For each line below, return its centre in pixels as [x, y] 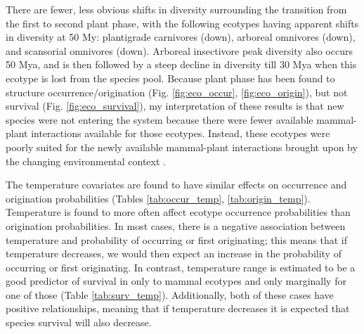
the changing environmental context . [86, 161]
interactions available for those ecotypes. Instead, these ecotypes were [181, 133]
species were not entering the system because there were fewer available [160, 119]
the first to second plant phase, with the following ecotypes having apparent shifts [182, 23]
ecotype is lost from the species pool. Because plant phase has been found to [170, 78]
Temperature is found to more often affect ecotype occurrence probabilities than [178, 212]
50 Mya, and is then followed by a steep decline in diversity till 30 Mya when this [181, 64]
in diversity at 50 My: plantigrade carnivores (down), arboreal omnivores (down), [181, 37]
